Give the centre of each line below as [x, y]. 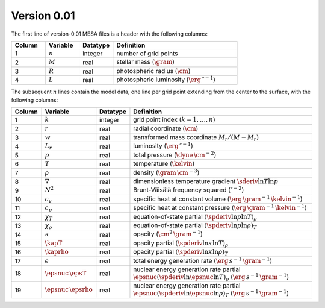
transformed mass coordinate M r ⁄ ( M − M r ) [196, 138]
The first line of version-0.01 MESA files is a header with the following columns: [109, 34]
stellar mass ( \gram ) [145, 62]
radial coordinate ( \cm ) [166, 128]
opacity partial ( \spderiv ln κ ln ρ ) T [181, 253]
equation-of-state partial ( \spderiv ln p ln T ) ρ [195, 217]
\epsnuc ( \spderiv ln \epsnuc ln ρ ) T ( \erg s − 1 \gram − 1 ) [211, 293]
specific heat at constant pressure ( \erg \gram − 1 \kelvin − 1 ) [220, 207]
